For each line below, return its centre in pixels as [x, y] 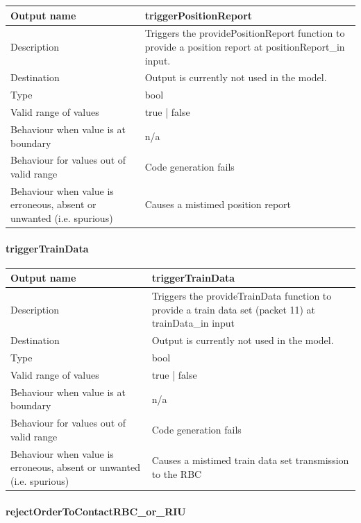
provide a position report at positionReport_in [245, 46]
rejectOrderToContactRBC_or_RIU [96, 511]
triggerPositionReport [199, 15]
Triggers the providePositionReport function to [245, 33]
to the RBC [177, 474]
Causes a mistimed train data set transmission [250, 460]
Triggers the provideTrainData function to [242, 296]
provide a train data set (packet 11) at [234, 309]
